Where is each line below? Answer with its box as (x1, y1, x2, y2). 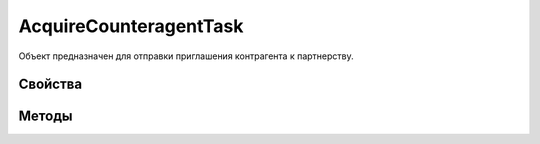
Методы (18, 108, 73, 125)
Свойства (18, 76, 83, 93)
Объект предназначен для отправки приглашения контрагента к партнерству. (18, 50, 354, 62)
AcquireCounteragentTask (18, 15, 244, 37)
